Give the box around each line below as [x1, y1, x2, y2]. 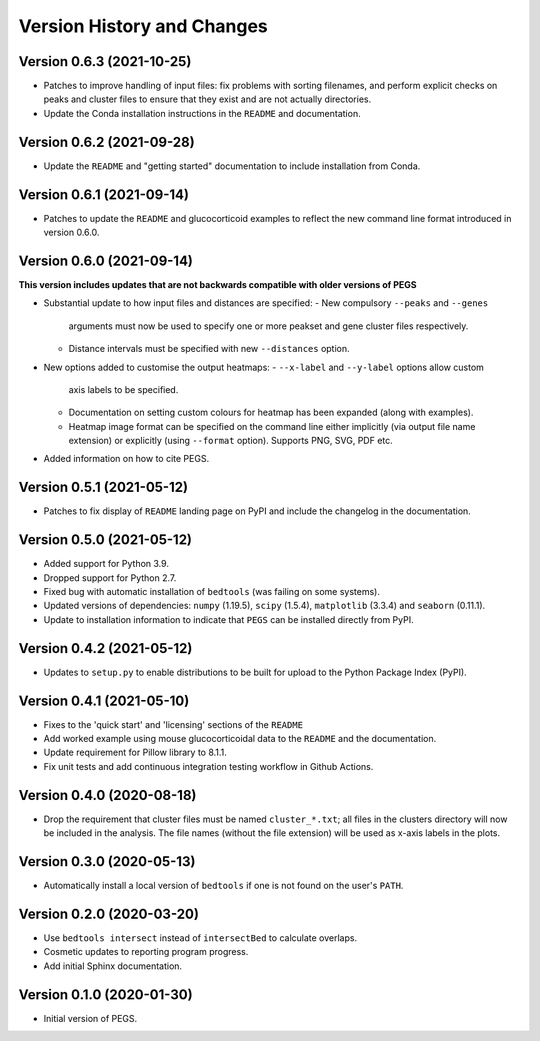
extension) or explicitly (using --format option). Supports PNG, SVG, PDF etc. [68, 435, 394, 447]
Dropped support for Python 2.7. [43, 571, 177, 584]
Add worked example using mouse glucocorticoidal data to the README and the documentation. [43, 733, 437, 745]
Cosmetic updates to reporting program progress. [43, 946, 249, 958]
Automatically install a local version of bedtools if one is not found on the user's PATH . [43, 880, 404, 892]
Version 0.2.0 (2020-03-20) [18, 905, 200, 922]
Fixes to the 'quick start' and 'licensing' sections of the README [43, 718, 304, 730]
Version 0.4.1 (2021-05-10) [18, 692, 190, 709]
